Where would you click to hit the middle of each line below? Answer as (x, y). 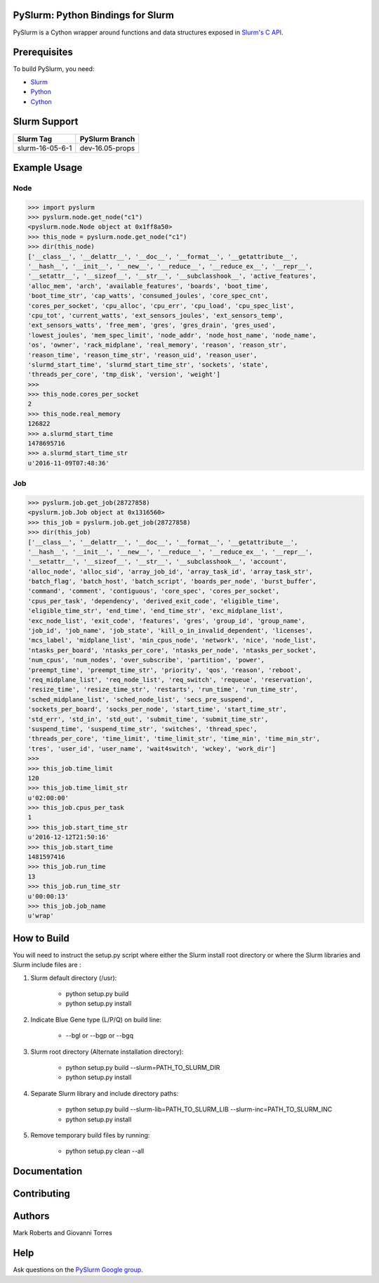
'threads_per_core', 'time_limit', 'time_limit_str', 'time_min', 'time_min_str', (174, 739)
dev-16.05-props (107, 148)
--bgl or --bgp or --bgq (99, 1036)
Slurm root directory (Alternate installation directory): (107, 1052)
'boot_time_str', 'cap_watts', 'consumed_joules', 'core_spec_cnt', (148, 296)
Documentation (48, 1172)
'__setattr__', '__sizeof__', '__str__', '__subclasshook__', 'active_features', (172, 276)
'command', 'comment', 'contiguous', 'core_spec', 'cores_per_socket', (154, 591)
